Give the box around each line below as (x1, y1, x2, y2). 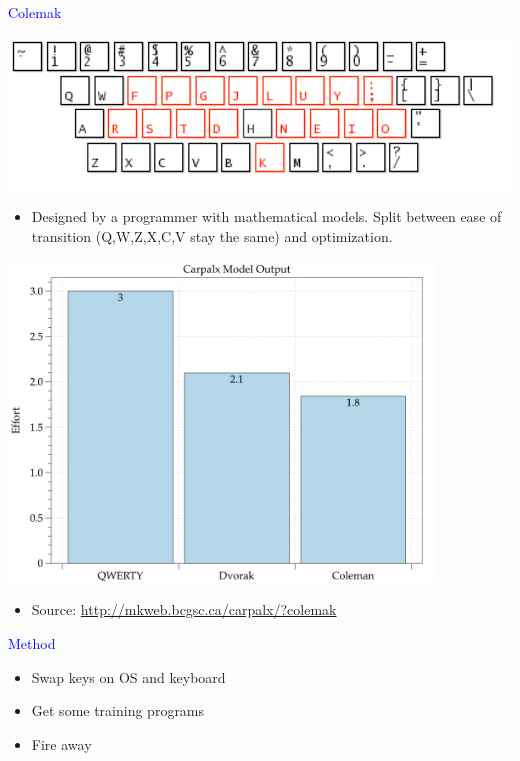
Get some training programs (31, 700, 205, 721)
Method (8, 633, 56, 654)
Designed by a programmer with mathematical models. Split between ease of (31, 206, 502, 227)
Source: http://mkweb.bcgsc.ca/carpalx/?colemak (31, 599, 337, 620)
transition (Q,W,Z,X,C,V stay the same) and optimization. (31, 225, 393, 246)
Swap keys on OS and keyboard (31, 666, 226, 687)
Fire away (31, 733, 92, 754)
